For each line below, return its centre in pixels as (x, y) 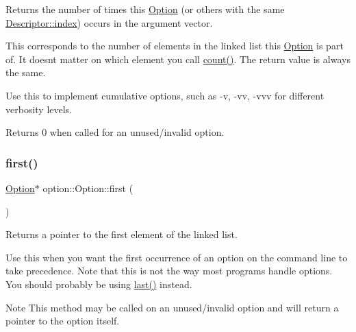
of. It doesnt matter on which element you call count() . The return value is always (178, 59)
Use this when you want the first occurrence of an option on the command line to (177, 257)
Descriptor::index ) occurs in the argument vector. (109, 22)
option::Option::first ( (88, 188)
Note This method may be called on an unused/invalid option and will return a (172, 307)
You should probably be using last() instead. (99, 284)
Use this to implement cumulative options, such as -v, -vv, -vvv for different (165, 95)
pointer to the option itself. (63, 321)
